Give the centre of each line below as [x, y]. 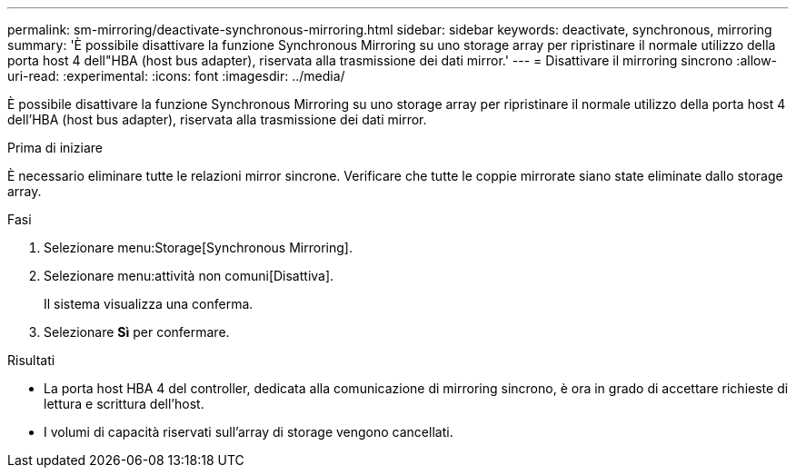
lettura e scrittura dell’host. [124, 404]
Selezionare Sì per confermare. [137, 332]
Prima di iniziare [55, 148]
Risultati [31, 360]
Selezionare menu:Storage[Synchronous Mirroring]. [198, 247]
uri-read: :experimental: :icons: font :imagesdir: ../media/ [176, 76]
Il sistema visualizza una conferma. [149, 304]
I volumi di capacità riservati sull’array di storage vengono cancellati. [249, 432]
